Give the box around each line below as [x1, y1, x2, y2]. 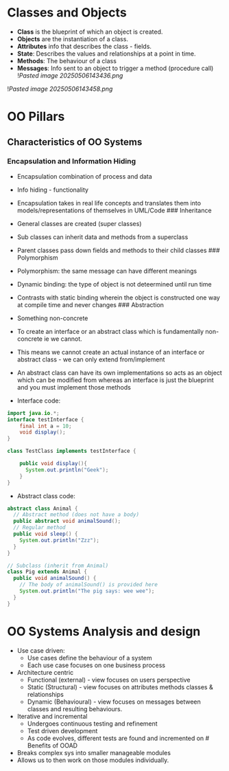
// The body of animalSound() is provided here [19, 581, 158, 588]
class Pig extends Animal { [7, 568, 88, 575]
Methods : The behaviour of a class [16, 56, 117, 65]
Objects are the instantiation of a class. [16, 34, 129, 43]
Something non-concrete [16, 314, 88, 322]
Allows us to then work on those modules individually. [16, 756, 169, 764]
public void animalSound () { [13, 575, 97, 582]
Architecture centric [16, 668, 74, 676]
